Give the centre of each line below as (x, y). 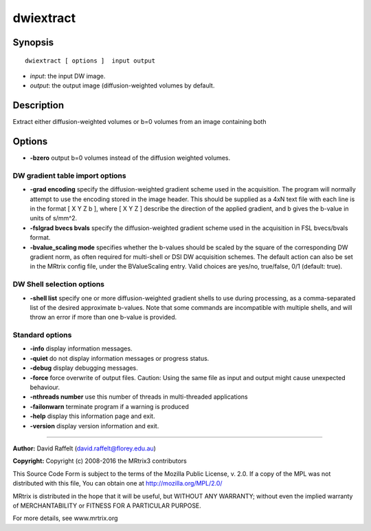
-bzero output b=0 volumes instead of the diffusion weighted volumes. (130, 158)
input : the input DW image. (68, 76)
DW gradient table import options (69, 176)
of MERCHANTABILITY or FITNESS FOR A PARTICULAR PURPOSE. (107, 506)
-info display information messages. (81, 348)
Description (38, 106)
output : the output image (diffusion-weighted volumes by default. (122, 85)
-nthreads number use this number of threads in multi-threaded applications (139, 397)
